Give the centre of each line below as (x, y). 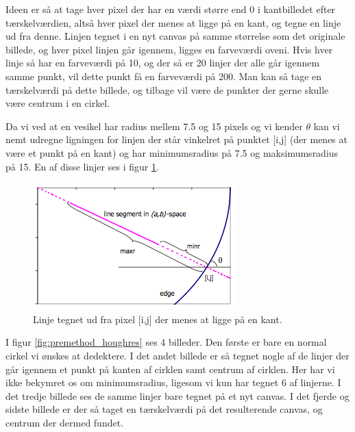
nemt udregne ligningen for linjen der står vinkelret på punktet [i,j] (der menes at (176, 139)
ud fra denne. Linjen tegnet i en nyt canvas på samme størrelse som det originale (175, 36)
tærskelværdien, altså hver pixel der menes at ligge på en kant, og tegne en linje (173, 22)
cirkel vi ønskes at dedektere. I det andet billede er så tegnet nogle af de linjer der (177, 355)
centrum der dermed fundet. (65, 422)
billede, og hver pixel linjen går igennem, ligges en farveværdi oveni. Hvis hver (169, 49)
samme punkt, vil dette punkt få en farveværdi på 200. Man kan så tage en (164, 76)
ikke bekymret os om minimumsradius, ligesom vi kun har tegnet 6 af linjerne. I (173, 382)
